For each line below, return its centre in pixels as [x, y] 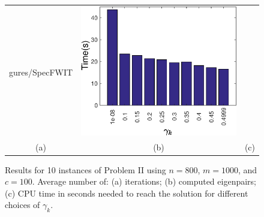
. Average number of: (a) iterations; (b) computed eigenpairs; [144, 181]
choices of [22, 205]
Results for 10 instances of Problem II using [85, 169]
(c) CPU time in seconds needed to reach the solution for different [127, 193]
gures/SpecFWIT [41, 72]
